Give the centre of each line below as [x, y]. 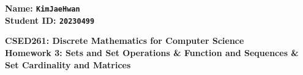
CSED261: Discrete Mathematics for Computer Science [125, 41]
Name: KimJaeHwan [43, 8]
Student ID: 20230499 [50, 20]
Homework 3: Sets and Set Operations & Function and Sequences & [152, 52]
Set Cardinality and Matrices [68, 64]
